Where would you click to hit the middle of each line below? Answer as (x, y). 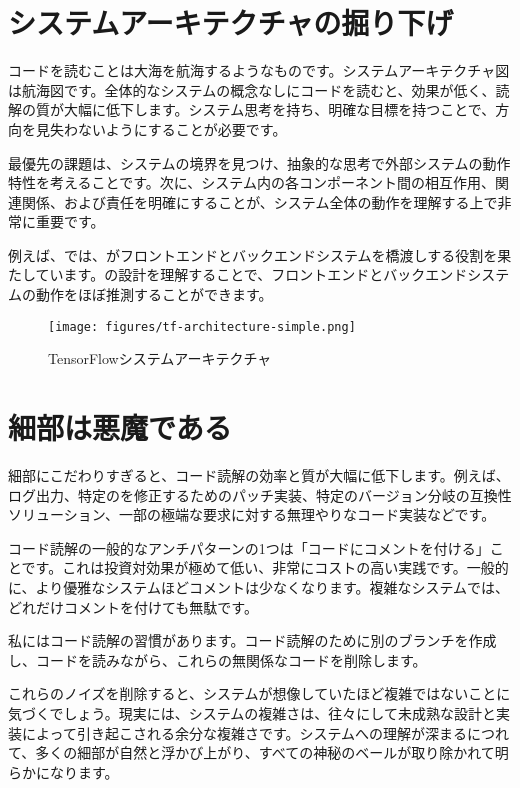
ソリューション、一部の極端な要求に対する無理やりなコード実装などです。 (252, 514)
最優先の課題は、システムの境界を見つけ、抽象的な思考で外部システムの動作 (259, 162)
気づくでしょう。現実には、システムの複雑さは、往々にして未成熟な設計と (252, 712)
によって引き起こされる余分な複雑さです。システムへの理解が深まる (244, 732)
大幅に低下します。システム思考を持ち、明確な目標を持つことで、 (279, 109)
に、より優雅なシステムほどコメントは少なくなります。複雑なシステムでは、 (259, 587)
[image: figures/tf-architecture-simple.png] (202, 326)
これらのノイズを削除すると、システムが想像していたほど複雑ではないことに (259, 693)
